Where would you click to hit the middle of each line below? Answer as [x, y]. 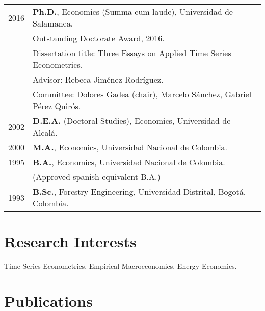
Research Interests [70, 241]
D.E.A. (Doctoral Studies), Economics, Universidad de [132, 121]
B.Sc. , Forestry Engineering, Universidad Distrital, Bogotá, [139, 191]
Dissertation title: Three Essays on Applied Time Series [132, 53]
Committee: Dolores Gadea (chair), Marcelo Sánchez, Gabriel [142, 94]
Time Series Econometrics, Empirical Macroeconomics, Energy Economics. [121, 266]
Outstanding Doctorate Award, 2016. [99, 38]
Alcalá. [45, 132]
